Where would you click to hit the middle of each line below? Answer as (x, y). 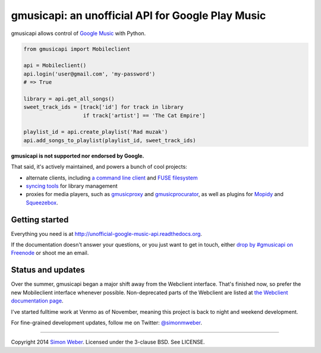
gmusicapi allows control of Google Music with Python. (78, 33)
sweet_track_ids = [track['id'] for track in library (103, 107)
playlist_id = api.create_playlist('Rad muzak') (96, 132)
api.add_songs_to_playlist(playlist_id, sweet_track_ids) (110, 140)
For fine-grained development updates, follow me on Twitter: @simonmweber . (106, 322)
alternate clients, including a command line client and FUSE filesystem (112, 178)
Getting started (40, 220)
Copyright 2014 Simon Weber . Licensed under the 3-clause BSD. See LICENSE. (108, 342)
